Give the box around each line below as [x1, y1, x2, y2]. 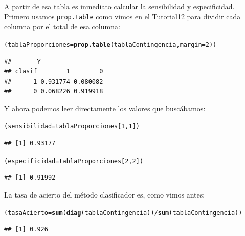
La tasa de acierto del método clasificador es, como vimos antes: [4, 189, 205, 200]
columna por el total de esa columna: [4, 21, 120, 32]
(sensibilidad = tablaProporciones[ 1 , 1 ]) [4, 123, 140, 130]
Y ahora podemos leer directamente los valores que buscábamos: [4, 103, 206, 113]
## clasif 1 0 [4, 68, 103, 75]
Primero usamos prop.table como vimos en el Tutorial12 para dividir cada [4, 11, 241, 22]
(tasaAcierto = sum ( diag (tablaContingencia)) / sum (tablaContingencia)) [4, 209, 242, 217]
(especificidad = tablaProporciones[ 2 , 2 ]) [4, 157, 144, 165]
